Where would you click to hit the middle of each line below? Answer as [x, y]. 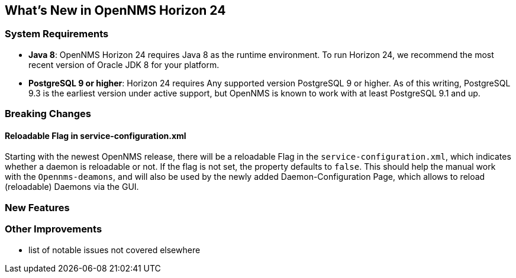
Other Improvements [54, 229]
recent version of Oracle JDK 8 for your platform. [124, 64]
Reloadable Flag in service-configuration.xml [96, 135]
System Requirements [57, 34]
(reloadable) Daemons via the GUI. [72, 187]
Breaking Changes [48, 114]
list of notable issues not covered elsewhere [115, 250]
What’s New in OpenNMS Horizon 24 [115, 10]
